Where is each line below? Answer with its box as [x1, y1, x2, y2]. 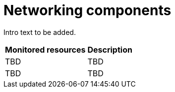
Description [87, 44, 132, 55]
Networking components [3, 2, 172, 19]
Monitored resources [5, 44, 86, 55]
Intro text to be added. [3, 28, 76, 36]
